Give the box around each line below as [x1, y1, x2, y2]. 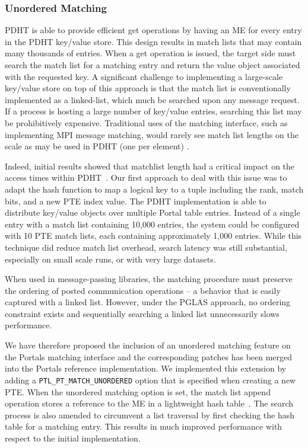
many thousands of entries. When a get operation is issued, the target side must [5, 47, 296, 59]
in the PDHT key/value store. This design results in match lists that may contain [5, 35, 302, 47]
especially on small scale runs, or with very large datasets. [5, 252, 216, 265]
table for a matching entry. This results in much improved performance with [5, 420, 282, 433]
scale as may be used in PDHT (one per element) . [5, 140, 189, 152]
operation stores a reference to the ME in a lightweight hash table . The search [5, 397, 293, 409]
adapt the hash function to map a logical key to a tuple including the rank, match [5, 183, 304, 195]
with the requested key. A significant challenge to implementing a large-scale [5, 70, 283, 82]
